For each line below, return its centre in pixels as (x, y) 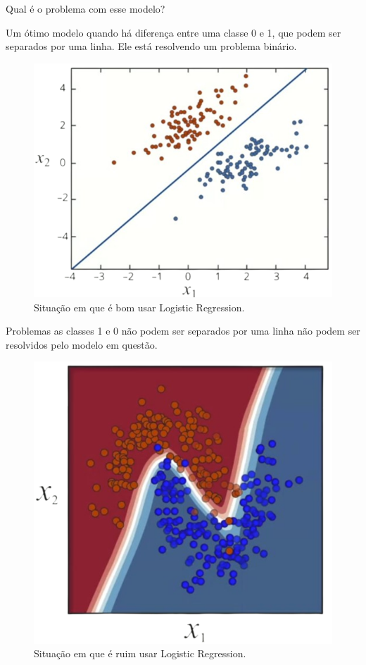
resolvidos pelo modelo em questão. (82, 344)
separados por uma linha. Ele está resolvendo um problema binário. (151, 46)
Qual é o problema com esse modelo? (86, 8)
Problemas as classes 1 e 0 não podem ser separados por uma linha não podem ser (183, 331)
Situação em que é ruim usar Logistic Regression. (140, 653)
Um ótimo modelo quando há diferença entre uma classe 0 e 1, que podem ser (173, 32)
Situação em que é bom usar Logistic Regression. (139, 307)
